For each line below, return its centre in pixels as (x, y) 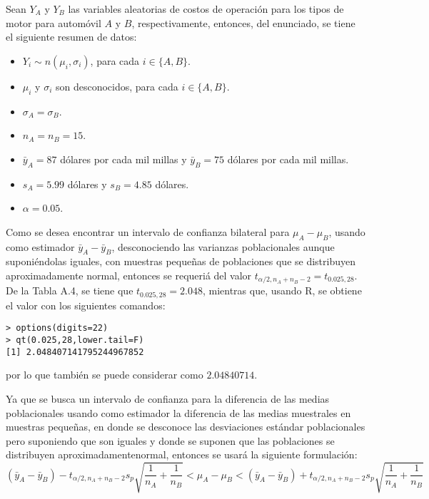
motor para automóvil (54, 22)
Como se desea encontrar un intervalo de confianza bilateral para (148, 231)
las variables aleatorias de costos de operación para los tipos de (206, 9)
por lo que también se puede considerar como (105, 375)
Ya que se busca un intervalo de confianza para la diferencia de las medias (168, 398)
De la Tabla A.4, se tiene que (70, 290)
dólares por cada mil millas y (123, 159)
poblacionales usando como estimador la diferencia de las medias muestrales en (178, 412)
